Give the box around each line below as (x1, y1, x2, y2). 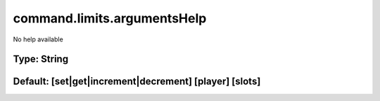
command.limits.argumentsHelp (13, 11, 207, 26)
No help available (13, 35, 63, 43)
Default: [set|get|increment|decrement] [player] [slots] (13, 76, 261, 88)
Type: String (13, 53, 69, 65)
